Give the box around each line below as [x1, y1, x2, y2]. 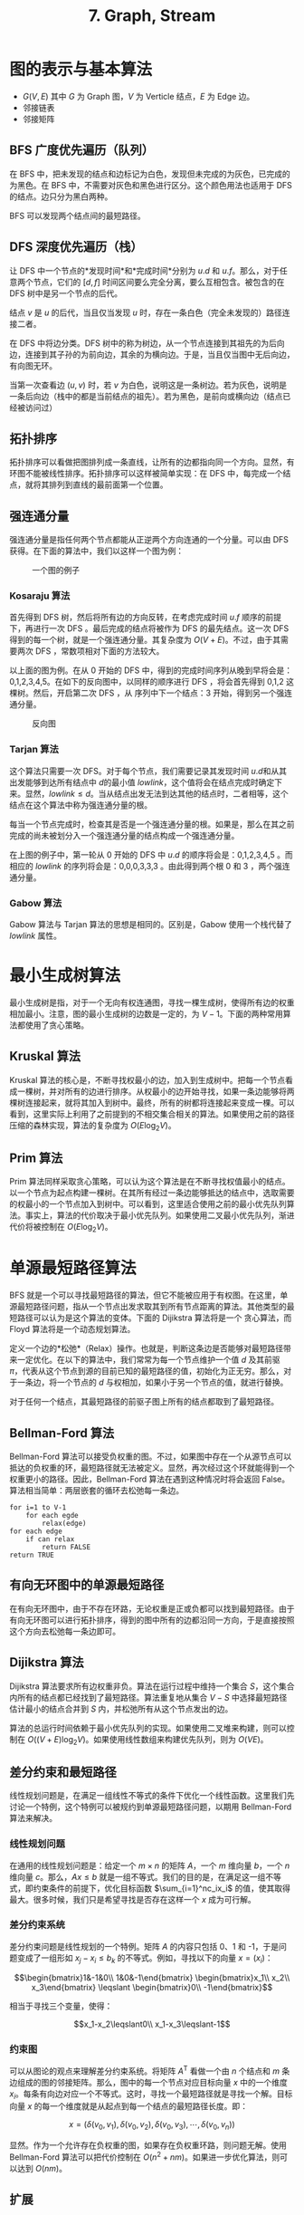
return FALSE [42, 1542, 91, 1551]
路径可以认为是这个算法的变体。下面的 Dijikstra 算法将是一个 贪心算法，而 [16, 1312, 292, 1323]
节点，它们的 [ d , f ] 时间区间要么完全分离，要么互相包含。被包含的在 [33, 276, 285, 287]
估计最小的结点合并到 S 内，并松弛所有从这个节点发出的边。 [9, 1703, 233, 1714]
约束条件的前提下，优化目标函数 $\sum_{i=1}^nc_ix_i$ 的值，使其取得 [33, 1883, 291, 1894]
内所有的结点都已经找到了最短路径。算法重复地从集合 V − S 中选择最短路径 [9, 1692, 288, 1702]
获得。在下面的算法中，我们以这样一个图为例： [9, 545, 184, 557]
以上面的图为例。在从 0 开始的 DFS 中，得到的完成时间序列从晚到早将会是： [9, 665, 292, 676]
